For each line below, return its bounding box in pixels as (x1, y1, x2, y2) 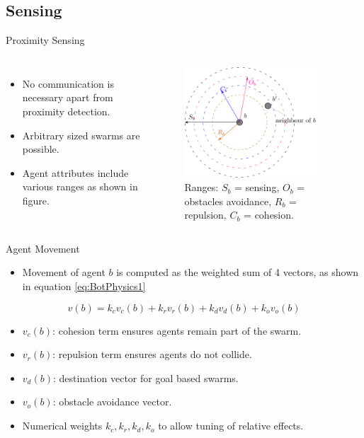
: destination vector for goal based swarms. (52, 370, 239, 385)
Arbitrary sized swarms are (22, 127, 140, 142)
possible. (22, 142, 59, 156)
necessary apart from (22, 90, 113, 105)
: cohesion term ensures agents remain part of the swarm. (52, 323, 302, 338)
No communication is (22, 76, 114, 91)
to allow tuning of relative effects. (158, 418, 304, 433)
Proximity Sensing (6, 33, 85, 47)
